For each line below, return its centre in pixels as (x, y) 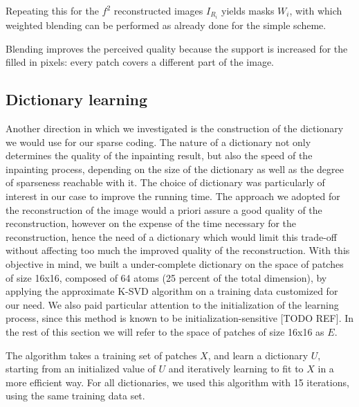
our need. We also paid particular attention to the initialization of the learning (172, 304)
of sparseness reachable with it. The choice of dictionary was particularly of (165, 182)
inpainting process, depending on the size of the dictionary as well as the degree (175, 169)
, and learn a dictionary (258, 355)
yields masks (248, 10)
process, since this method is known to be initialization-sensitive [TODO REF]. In (180, 318)
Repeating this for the (52, 10)
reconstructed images (158, 10)
